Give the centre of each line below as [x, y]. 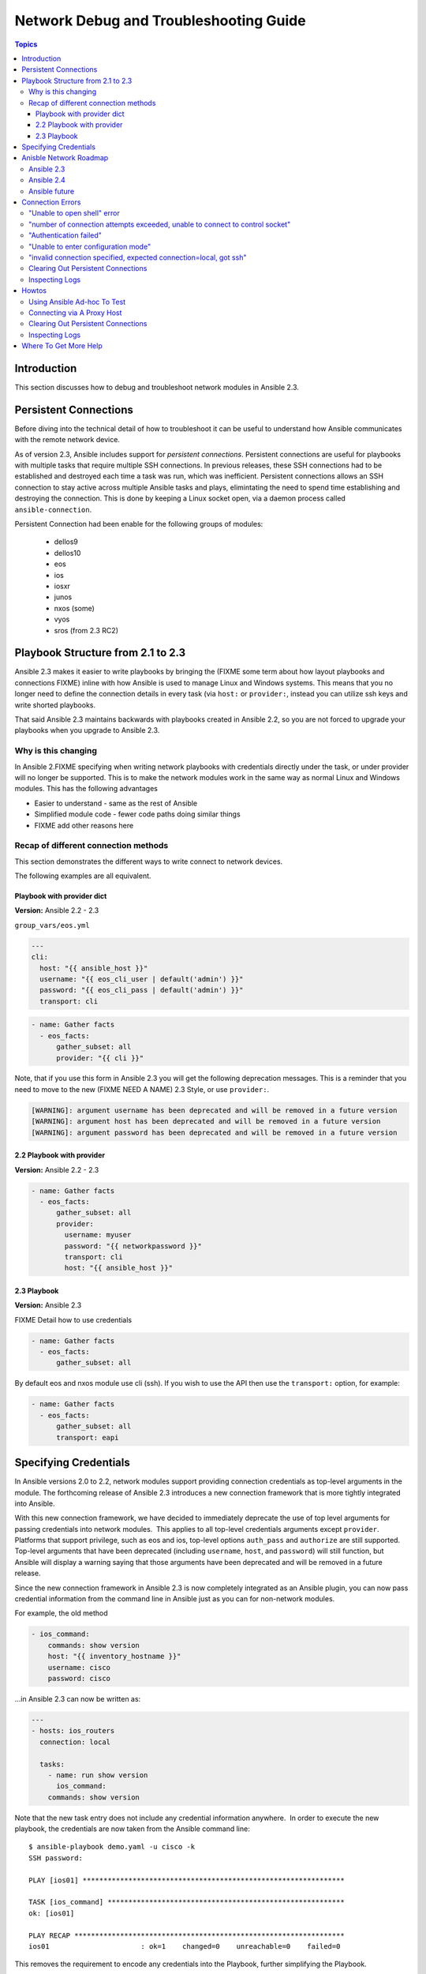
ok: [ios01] [52, 1913]
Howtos [34, 291]
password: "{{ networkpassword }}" [133, 1246]
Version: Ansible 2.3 [48, 1305]
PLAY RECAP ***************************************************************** [187, 1935]
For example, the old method [61, 1613]
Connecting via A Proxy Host [75, 313]
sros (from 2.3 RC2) [86, 630]
